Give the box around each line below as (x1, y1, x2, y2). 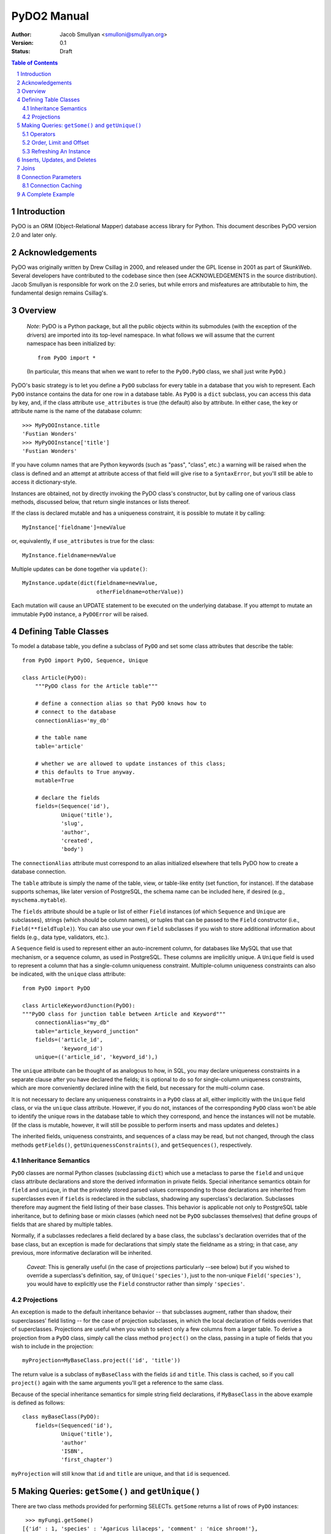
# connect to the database (34, 709, 116, 715)
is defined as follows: (11, 1399, 66, 1406)
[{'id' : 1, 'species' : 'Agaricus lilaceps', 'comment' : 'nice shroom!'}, (22, 1525, 259, 1532)
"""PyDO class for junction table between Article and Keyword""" (22, 1011, 226, 1018)
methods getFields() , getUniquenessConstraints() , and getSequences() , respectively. (11, 1141, 253, 1149)
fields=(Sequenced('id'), (34, 1422, 113, 1429)
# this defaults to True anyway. (34, 768, 136, 776)
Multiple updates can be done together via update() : (11, 565, 148, 572)
